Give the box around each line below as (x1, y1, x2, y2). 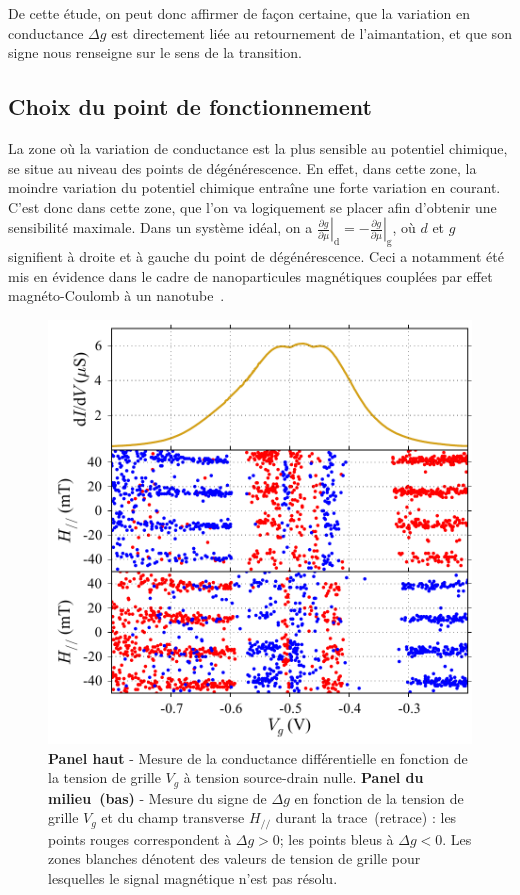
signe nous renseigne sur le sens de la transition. (8, 42, 302, 63)
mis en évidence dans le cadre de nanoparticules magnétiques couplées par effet (8, 265, 493, 286)
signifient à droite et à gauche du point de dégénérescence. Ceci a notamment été (8, 246, 504, 267)
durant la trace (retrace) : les (275, 807, 457, 828)
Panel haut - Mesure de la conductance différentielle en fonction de (48, 747, 468, 768)
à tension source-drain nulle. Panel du (183, 767, 424, 788)
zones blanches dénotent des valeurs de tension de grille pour (48, 848, 421, 869)
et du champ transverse (101, 807, 245, 828)
